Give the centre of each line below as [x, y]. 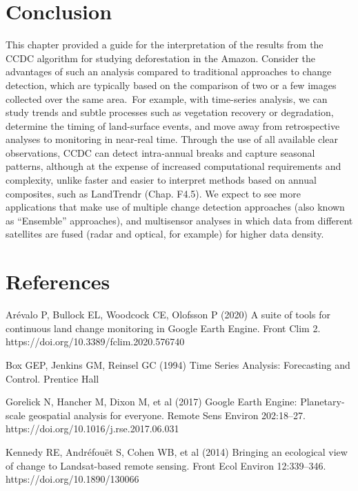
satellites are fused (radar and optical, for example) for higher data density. [165, 234]
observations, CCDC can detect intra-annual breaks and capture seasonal [160, 152]
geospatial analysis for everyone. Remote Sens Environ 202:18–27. [167, 415]
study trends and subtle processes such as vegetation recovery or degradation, [170, 112]
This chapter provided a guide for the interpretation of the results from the [165, 45]
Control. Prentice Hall [52, 378]
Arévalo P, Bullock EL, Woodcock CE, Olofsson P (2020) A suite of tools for [168, 315]
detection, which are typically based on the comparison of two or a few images [171, 85]
